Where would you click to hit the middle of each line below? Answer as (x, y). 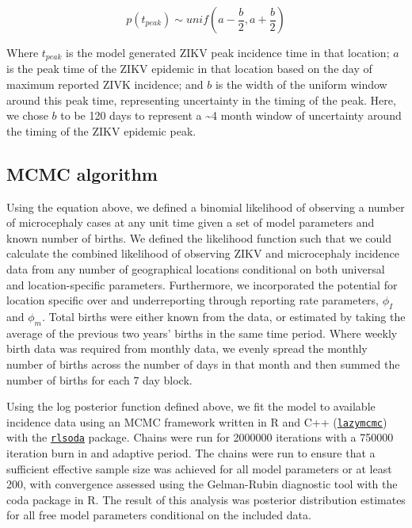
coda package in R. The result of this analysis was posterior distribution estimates (206, 499)
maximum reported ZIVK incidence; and (105, 84)
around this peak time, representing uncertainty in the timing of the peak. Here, (201, 99)
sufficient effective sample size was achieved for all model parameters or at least (199, 468)
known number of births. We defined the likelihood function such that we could (199, 237)
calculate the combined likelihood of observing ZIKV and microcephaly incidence (203, 253)
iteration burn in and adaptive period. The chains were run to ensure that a (191, 453)
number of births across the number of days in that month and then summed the (203, 363)
